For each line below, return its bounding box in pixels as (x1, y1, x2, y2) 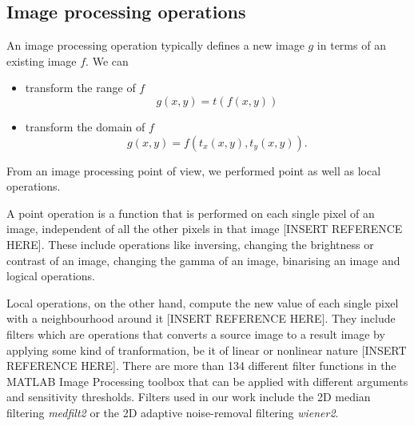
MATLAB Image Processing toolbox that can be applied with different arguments (6, 372, 408, 389)
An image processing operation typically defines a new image (6, 37, 305, 54)
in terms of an (316, 37, 386, 54)
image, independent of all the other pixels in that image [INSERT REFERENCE (6, 220, 403, 237)
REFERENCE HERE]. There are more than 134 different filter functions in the (6, 357, 396, 374)
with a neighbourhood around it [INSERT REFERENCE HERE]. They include (6, 310, 396, 327)
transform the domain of (25, 118, 145, 135)
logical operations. (6, 267, 95, 284)
